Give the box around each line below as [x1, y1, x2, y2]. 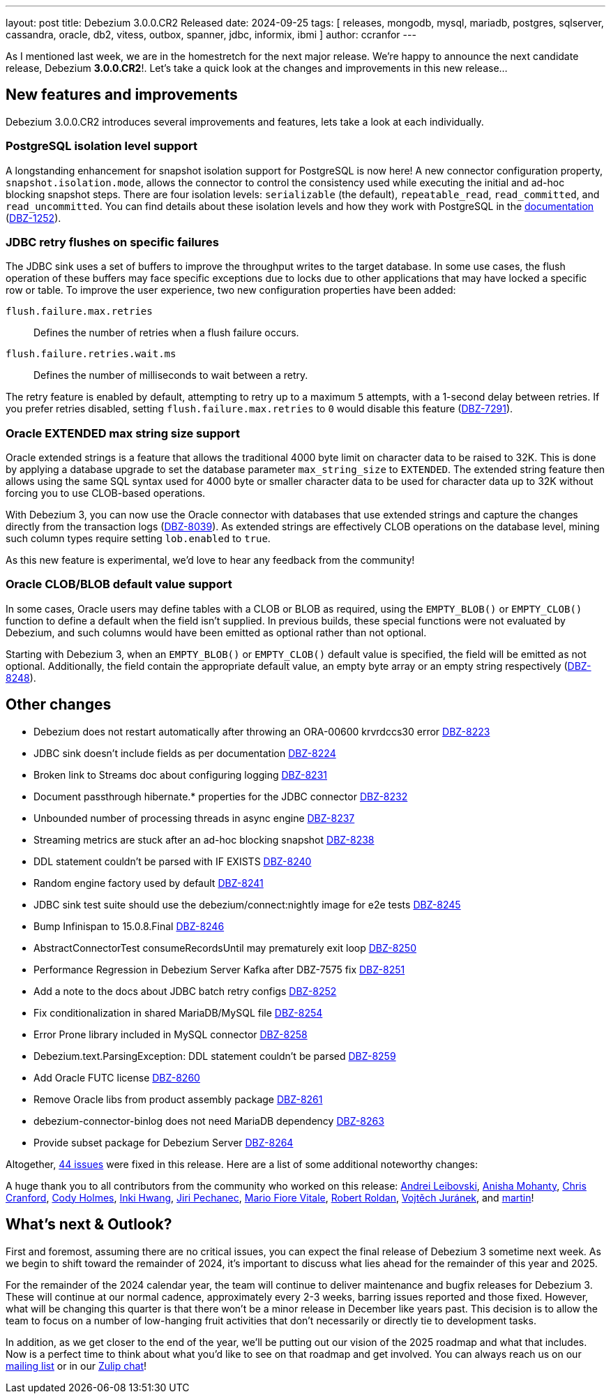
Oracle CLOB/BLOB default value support [6, 577, 232, 592]
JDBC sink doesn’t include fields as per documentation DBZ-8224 [33, 747, 336, 759]
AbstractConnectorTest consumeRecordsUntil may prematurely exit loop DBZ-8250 [33, 941, 416, 954]
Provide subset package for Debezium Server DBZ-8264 [33, 1136, 294, 1149]
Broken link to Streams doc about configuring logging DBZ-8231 [33, 768, 327, 781]
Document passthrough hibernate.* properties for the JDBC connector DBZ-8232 [33, 790, 408, 802]
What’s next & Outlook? [6, 1215, 172, 1234]
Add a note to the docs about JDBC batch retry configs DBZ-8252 [33, 985, 337, 997]
